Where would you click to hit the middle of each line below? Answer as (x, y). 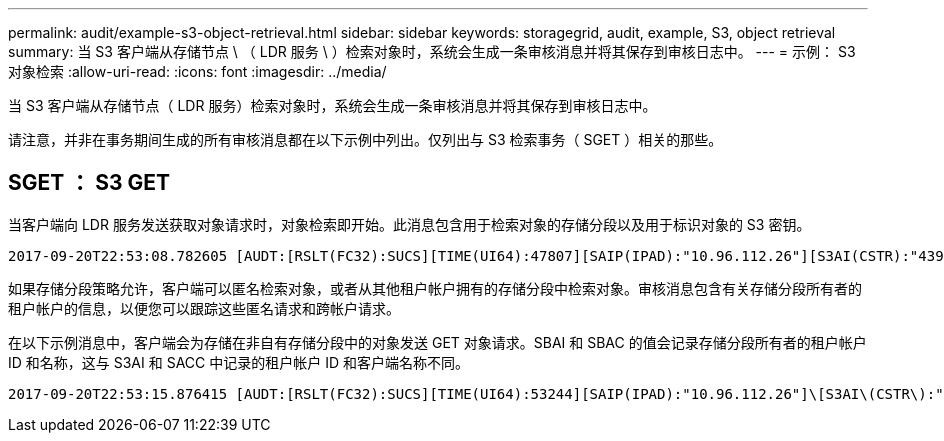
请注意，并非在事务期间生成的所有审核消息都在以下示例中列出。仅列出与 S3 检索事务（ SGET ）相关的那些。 (365, 139)
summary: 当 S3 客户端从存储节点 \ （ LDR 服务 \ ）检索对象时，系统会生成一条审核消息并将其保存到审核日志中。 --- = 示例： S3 (432, 51)
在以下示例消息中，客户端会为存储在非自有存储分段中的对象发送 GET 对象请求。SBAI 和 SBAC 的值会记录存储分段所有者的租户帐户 (437, 342)
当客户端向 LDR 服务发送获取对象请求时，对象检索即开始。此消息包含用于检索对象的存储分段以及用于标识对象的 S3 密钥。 (409, 224)
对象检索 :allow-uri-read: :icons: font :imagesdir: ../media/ (197, 71)
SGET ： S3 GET (89, 183)
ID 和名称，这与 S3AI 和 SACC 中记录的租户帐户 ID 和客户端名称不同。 (238, 362)
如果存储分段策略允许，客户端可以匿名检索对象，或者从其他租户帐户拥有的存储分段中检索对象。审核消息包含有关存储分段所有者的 (435, 288)
